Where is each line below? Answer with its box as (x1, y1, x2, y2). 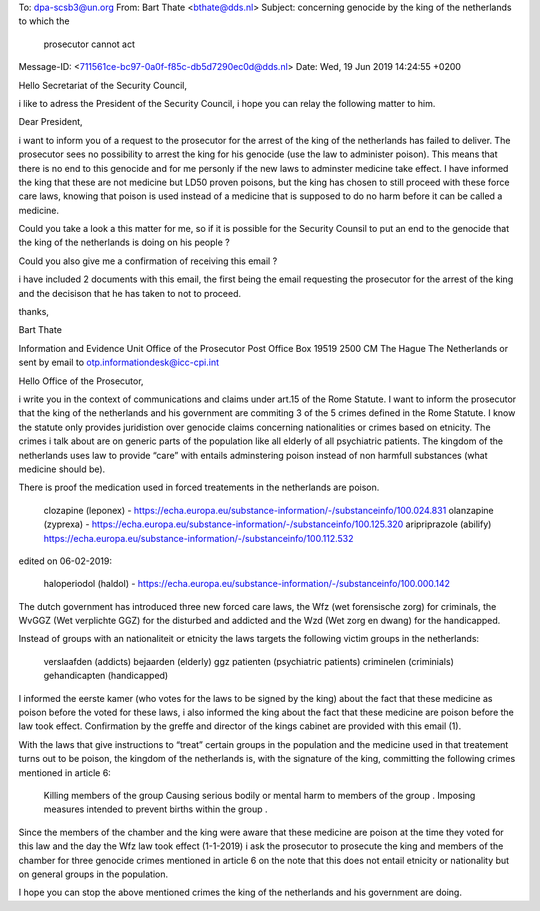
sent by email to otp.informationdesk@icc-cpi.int (18, 356, 220, 369)
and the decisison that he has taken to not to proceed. (18, 287, 242, 299)
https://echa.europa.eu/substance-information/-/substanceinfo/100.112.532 (43, 532, 354, 544)
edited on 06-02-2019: (18, 555, 112, 567)
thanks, (18, 306, 50, 318)
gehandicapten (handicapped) (43, 670, 169, 682)
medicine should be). (18, 463, 106, 475)
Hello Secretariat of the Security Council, (18, 79, 188, 91)
